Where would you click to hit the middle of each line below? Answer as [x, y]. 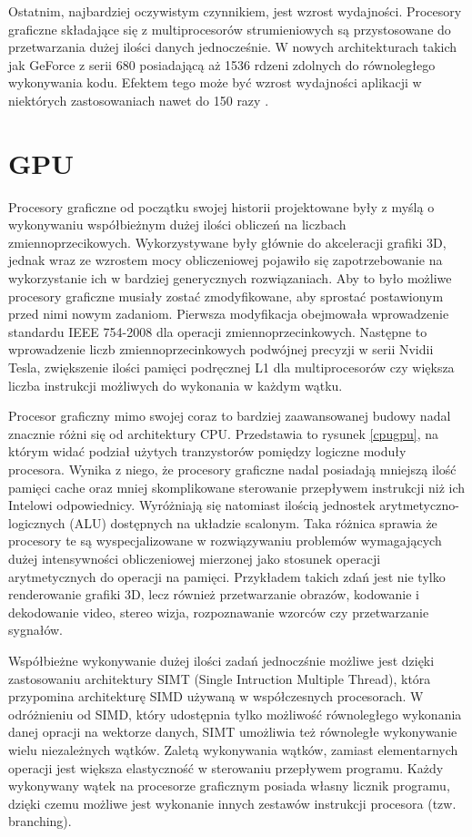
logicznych [37, 522]
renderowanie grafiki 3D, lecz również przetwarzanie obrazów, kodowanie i [214, 594]
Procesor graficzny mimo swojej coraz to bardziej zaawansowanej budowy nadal [230, 416]
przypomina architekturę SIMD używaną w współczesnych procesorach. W [216, 696]
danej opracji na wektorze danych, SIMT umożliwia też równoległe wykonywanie [233, 732]
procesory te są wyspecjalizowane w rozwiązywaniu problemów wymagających [225, 541]
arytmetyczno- [419, 505]
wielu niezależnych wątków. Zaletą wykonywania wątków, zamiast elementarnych [233, 749]
